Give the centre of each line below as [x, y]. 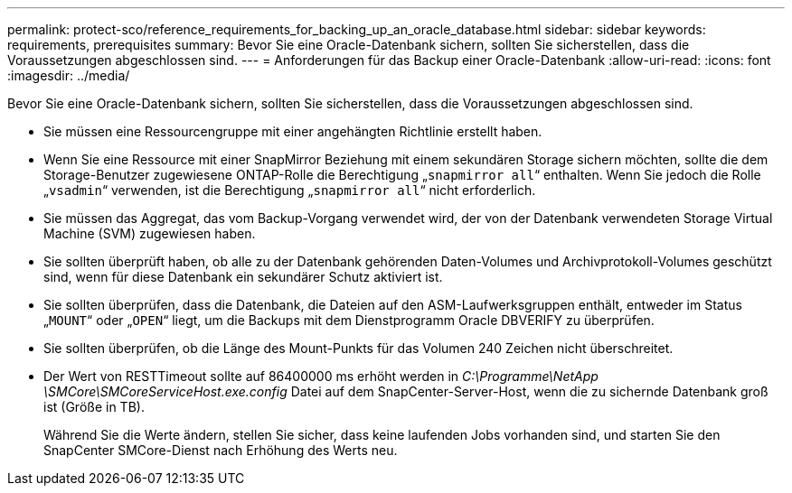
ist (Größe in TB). [94, 407]
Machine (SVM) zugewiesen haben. [150, 233]
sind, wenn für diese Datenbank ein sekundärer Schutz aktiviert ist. [243, 277]
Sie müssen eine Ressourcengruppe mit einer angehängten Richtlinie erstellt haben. [293, 131]
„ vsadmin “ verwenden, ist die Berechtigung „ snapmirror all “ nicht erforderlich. [290, 190]
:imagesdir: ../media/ [69, 75]
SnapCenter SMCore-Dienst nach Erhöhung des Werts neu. [221, 450]
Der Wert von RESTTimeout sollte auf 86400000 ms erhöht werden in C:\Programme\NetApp [321, 376]
